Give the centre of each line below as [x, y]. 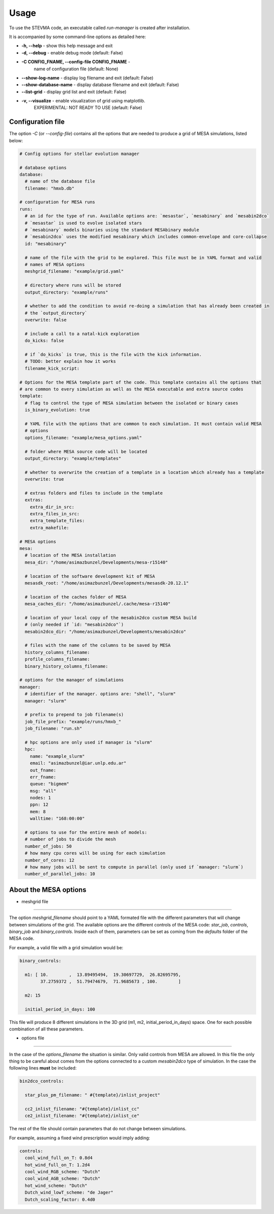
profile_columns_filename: [58, 659]
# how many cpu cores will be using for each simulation [95, 853]
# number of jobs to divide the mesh [70, 839]
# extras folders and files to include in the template [94, 493]
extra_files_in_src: [55, 514]
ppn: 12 [39, 805]
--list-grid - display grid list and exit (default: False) [74, 92]
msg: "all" [43, 791]
